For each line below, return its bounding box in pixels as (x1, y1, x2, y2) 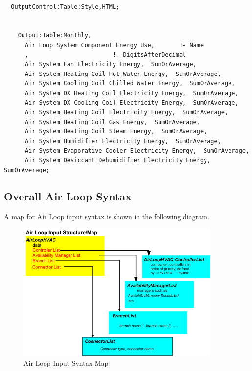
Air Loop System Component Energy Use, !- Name (24, 41, 204, 49)
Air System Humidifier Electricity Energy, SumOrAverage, (24, 137, 221, 145)
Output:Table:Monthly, (18, 32, 92, 39)
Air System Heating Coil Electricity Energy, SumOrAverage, (24, 109, 229, 116)
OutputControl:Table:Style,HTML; (11, 3, 120, 10)
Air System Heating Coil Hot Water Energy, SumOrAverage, (24, 70, 221, 77)
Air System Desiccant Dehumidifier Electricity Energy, (24, 157, 211, 164)
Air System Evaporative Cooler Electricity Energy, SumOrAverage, (24, 147, 250, 154)
